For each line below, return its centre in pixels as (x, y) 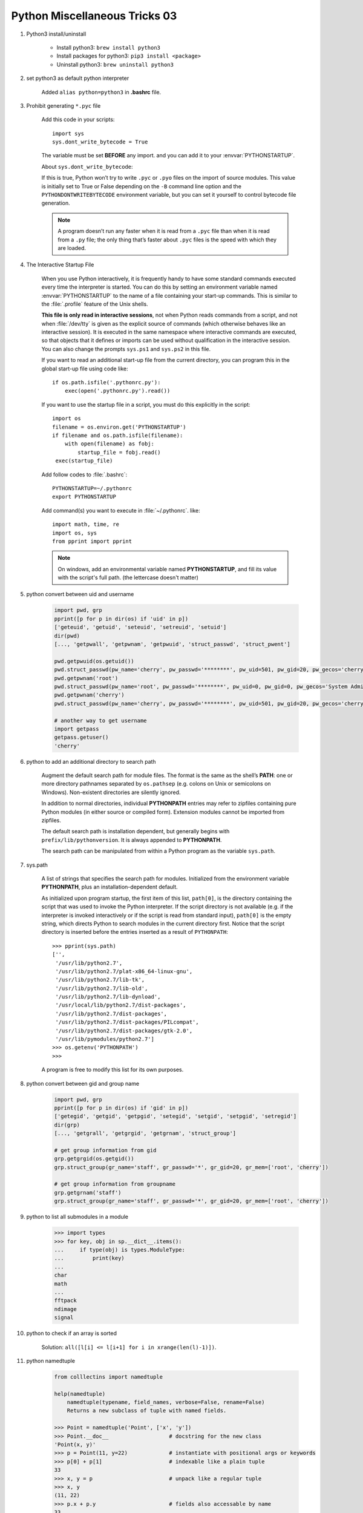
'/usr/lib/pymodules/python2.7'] (105, 1039)
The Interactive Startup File (60, 265)
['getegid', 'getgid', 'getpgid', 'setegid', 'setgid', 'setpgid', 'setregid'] (175, 1116)
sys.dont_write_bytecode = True (100, 142)
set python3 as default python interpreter (78, 78)
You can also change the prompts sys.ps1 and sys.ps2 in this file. (126, 349)
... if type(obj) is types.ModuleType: (120, 1250)
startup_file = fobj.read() (119, 452)
